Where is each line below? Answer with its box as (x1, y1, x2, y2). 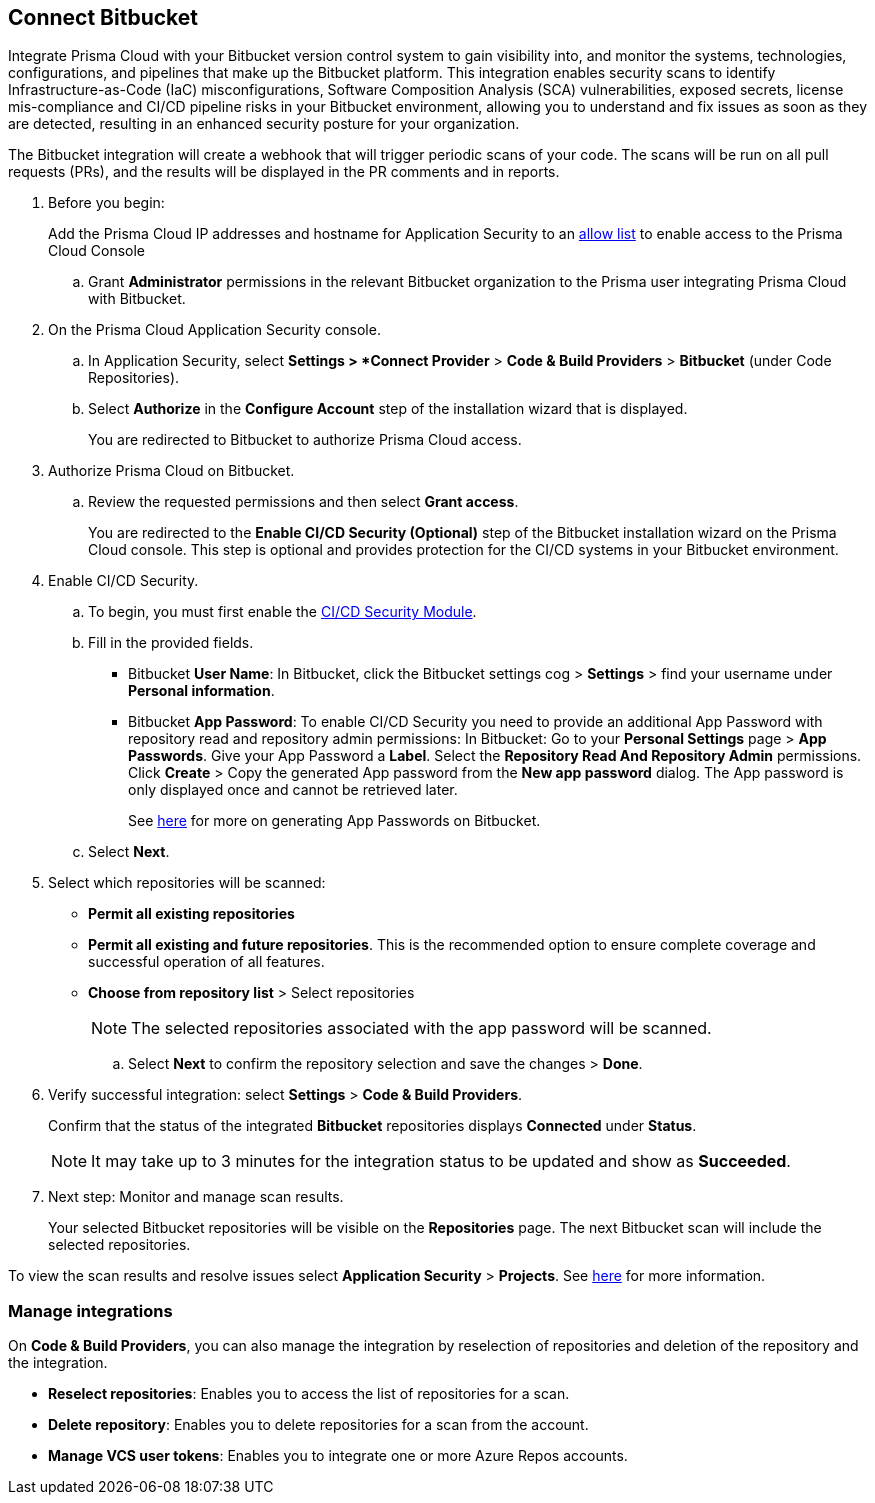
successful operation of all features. (88, 953, 325, 971)
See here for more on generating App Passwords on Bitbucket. (128, 812, 541, 830)
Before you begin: (48, 194, 165, 212)
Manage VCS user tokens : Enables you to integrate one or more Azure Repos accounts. (48, 1447, 628, 1465)
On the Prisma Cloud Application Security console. (48, 321, 381, 339)
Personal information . (128, 682, 275, 700)
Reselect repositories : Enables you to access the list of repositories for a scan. (48, 1385, 570, 1403)
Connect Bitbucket (8, 5, 198, 30)
